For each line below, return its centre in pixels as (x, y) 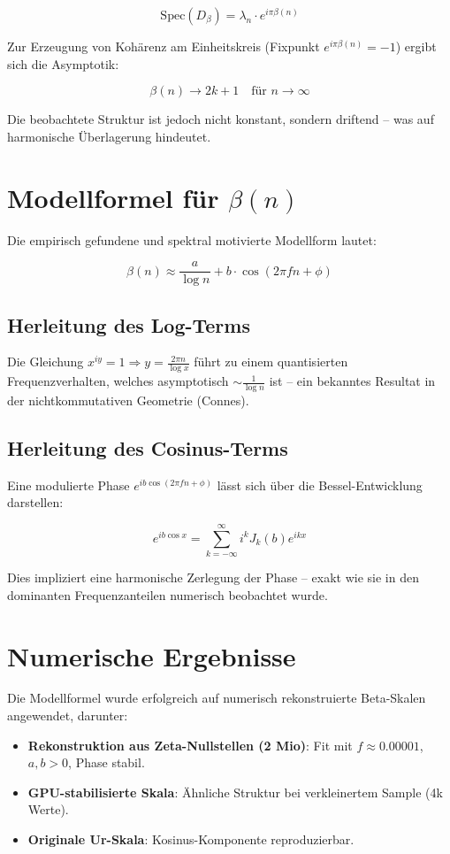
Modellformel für (113, 197)
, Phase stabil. (107, 762)
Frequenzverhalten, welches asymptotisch (118, 381)
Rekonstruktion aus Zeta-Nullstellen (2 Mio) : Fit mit (190, 745)
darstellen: (35, 502)
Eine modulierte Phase (69, 485)
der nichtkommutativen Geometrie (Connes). (128, 400)
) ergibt (416, 46)
